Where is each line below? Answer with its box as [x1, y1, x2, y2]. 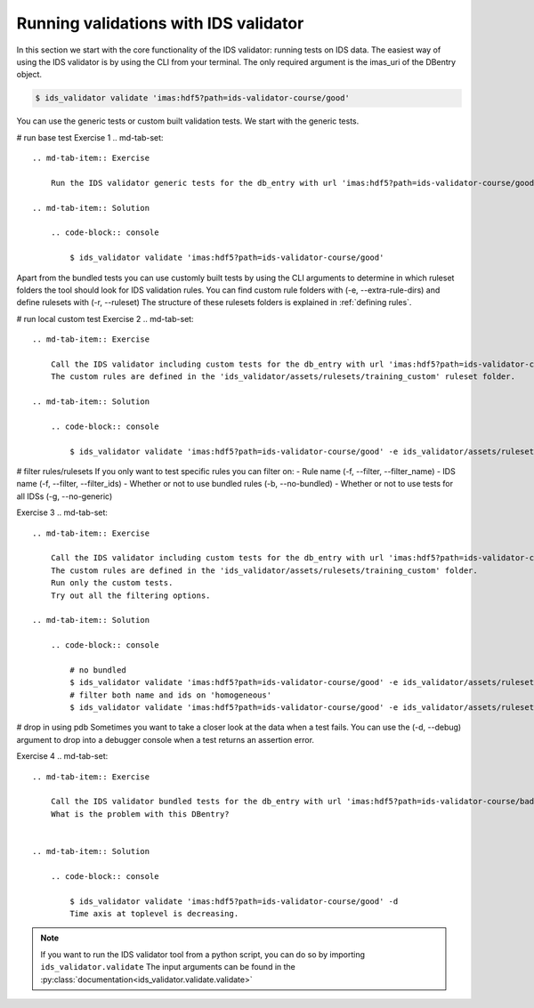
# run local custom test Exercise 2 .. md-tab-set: [16, 313, 195, 324]
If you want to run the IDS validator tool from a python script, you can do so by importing [40, 948, 365, 960]
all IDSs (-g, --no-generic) [16, 490, 113, 502]
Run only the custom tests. [50, 578, 174, 588]
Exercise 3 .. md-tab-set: [16, 507, 109, 518]
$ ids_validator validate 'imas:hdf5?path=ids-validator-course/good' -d [69, 896, 399, 907]
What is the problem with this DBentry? [50, 809, 231, 818]
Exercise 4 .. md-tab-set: [16, 751, 109, 762]
